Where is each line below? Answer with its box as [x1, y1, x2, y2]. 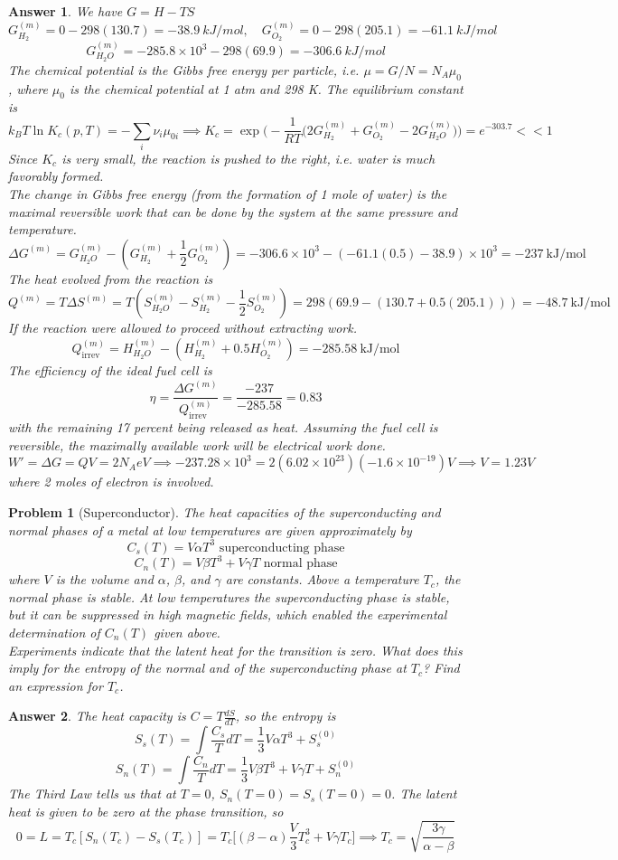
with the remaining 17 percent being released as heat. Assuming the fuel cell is [8, 418, 438, 437]
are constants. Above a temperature [225, 570, 419, 589]
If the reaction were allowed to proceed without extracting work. [8, 318, 357, 337]
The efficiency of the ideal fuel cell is [8, 361, 212, 380]
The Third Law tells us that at [8, 784, 176, 803]
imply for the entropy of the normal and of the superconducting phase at [8, 658, 407, 677]
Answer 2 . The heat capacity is [8, 706, 186, 725]
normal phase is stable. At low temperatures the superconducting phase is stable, [8, 587, 450, 606]
